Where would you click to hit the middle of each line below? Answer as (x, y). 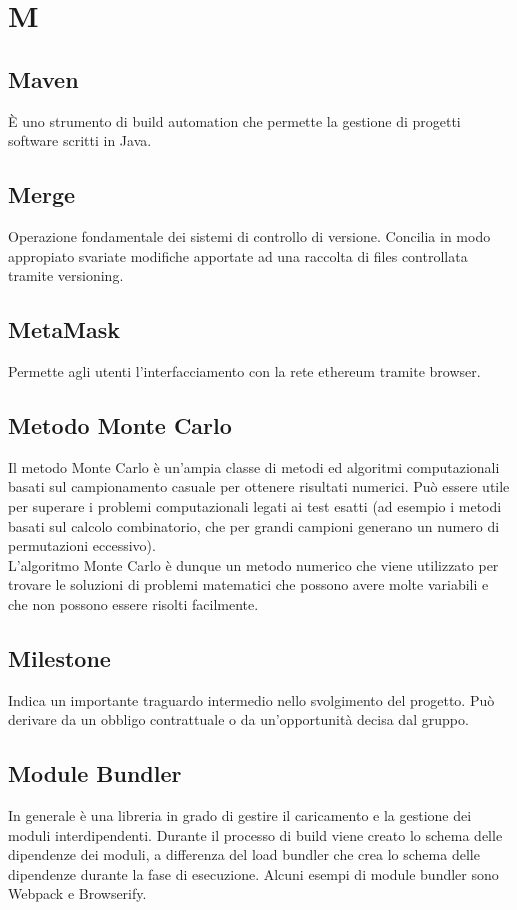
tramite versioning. (66, 275)
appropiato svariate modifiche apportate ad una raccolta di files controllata (238, 255)
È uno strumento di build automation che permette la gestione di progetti (234, 120)
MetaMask (64, 329)
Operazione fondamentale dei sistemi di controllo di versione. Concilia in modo (249, 235)
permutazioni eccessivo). (82, 545)
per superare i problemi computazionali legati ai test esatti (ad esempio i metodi (255, 505)
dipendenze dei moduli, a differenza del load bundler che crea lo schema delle (244, 854)
